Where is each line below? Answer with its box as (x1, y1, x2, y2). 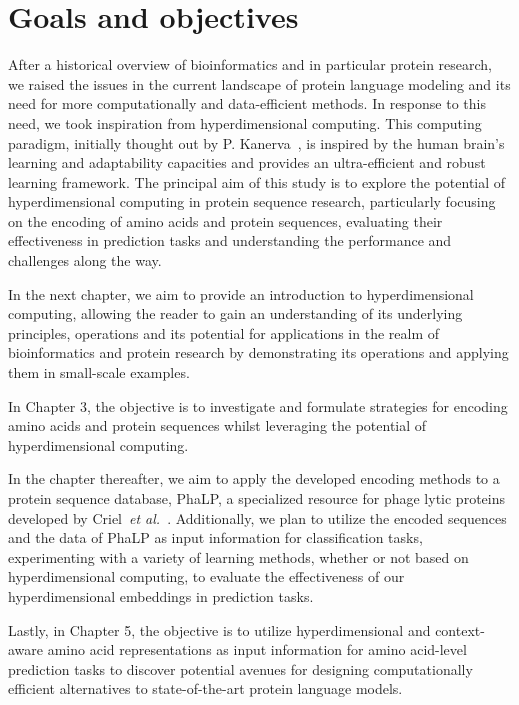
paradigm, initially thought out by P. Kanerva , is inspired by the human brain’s (8, 132, 505, 153)
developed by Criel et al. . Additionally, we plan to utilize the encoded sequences (8, 507, 507, 528)
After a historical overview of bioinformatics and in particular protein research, (8, 54, 493, 75)
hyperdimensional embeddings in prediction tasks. (8, 585, 314, 606)
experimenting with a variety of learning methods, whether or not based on (8, 546, 469, 567)
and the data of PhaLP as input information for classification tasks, (8, 527, 423, 548)
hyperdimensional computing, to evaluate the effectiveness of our (8, 566, 405, 587)
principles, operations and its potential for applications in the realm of (8, 322, 440, 343)
